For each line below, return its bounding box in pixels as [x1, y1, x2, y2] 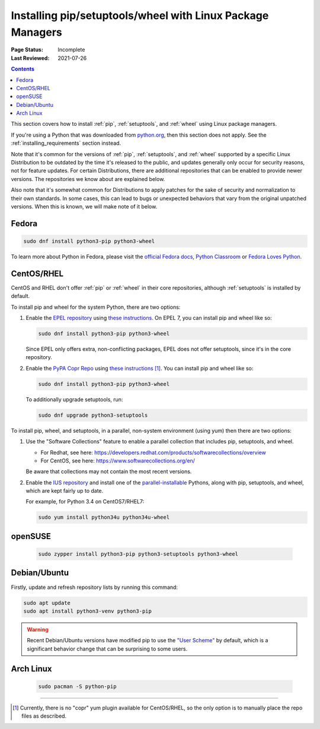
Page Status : [11, 46, 44, 53]
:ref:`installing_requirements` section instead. [11, 140, 121, 147]
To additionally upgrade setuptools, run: [25, 395, 123, 403]
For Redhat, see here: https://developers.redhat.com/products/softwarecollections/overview [40, 449, 266, 456]
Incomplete [57, 46, 85, 53]
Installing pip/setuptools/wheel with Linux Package [11, 9, 269, 22]
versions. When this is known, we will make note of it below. [11, 202, 158, 210]
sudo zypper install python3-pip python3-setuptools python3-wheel [38, 551, 239, 557]
